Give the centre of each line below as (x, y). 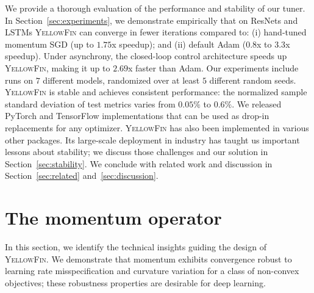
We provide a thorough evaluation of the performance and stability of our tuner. (155, 8)
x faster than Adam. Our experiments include (213, 67)
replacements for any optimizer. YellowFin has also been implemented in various (157, 127)
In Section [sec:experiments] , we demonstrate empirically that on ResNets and (152, 20)
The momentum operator (113, 218)
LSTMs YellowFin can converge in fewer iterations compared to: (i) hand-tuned (156, 32)
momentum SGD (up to (49, 44)
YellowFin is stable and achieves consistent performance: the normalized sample (156, 92)
